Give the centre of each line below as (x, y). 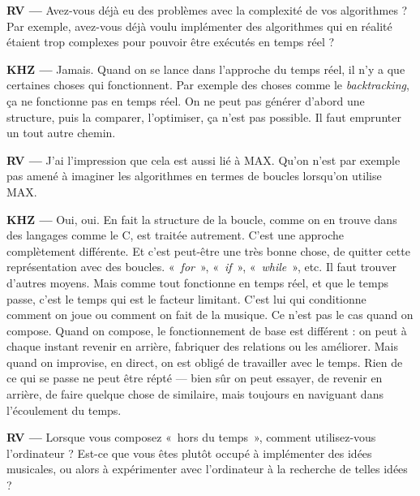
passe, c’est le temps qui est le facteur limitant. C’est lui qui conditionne (186, 298)
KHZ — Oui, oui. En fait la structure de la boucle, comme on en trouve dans (202, 219)
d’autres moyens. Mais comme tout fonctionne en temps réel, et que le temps (197, 282)
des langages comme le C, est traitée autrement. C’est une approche (176, 235)
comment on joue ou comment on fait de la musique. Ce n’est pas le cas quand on (210, 315)
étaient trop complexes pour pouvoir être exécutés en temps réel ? (171, 42)
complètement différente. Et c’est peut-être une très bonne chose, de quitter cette (208, 250)
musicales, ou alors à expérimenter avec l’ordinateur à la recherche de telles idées (207, 469)
